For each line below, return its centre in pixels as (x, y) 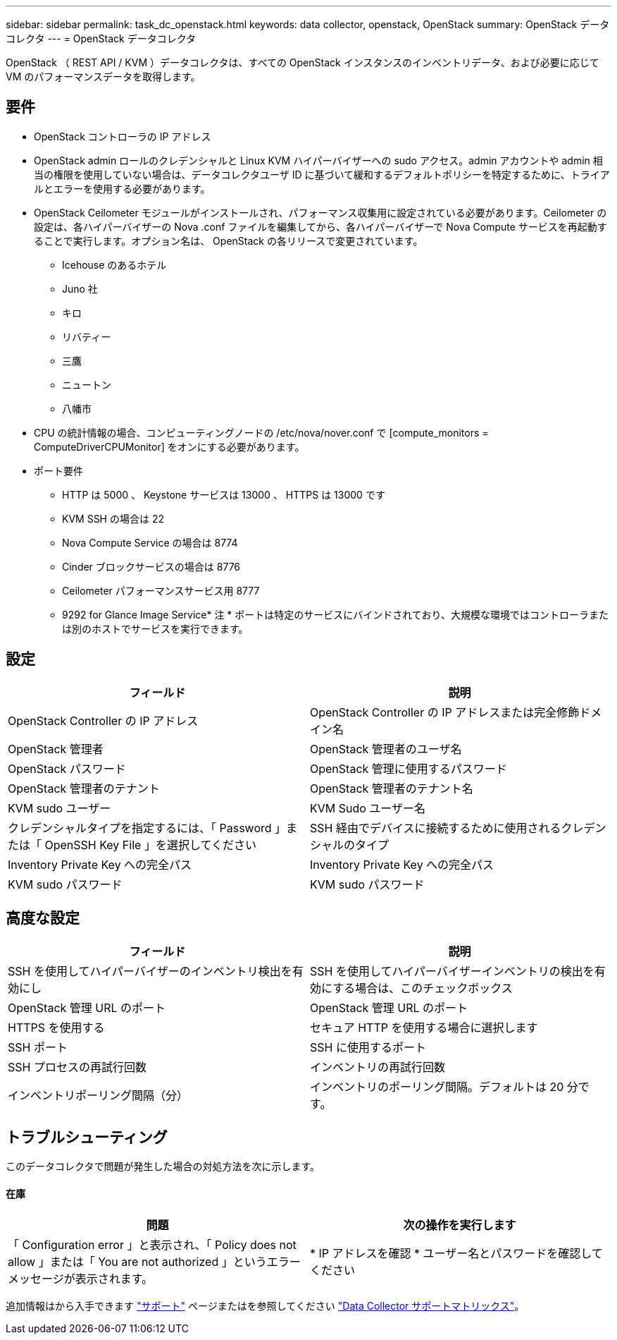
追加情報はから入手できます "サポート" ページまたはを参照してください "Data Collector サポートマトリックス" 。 (265, 1305)
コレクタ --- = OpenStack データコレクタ (101, 38)
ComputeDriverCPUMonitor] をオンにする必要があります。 (169, 446)
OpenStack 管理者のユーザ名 (386, 749)
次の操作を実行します (460, 1225)
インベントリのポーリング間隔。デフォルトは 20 (437, 1086)
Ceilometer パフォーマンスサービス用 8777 (161, 590)
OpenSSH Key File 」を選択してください (150, 845)
